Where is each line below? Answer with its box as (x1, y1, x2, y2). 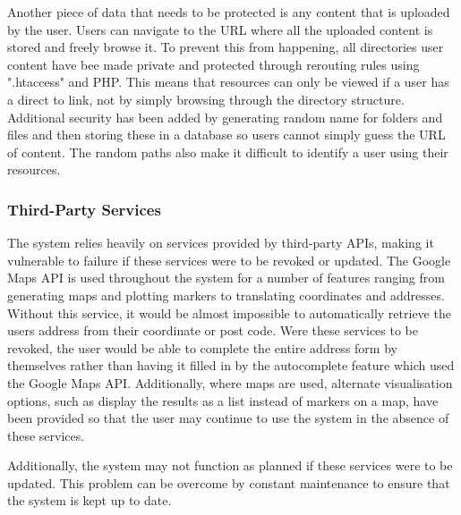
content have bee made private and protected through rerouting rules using (7, 55, 420, 73)
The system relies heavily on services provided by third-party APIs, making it (7, 233, 434, 252)
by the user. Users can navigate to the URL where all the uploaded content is (7, 20, 433, 38)
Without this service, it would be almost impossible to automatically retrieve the (7, 303, 451, 322)
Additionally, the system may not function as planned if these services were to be (7, 456, 453, 475)
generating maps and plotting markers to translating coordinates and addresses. (7, 285, 445, 304)
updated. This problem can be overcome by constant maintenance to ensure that (7, 473, 450, 492)
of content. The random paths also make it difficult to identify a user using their (7, 142, 448, 161)
